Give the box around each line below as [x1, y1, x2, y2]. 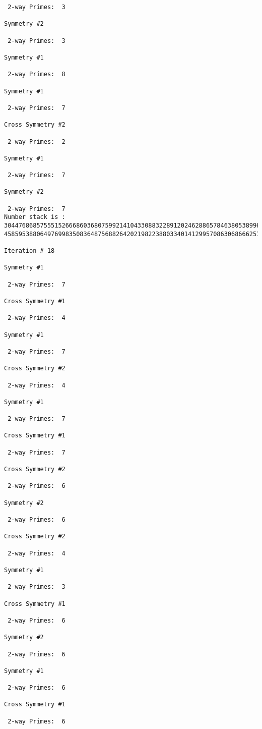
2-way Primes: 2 [8, 138, 65, 145]
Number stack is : [4, 213, 65, 221]
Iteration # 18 [4, 247, 55, 255]
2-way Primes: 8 [8, 71, 65, 78]
